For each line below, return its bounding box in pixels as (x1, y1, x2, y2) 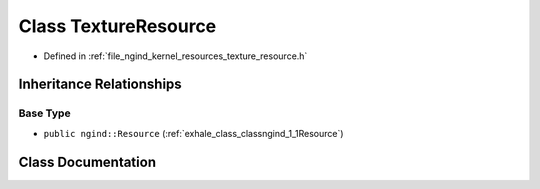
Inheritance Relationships (18, 76, 182, 93)
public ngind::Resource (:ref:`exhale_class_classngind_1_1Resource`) (43, 127, 344, 139)
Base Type (18, 106, 71, 120)
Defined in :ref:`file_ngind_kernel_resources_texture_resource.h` (43, 50, 308, 62)
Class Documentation (18, 153, 157, 170)
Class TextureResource (18, 15, 217, 37)
